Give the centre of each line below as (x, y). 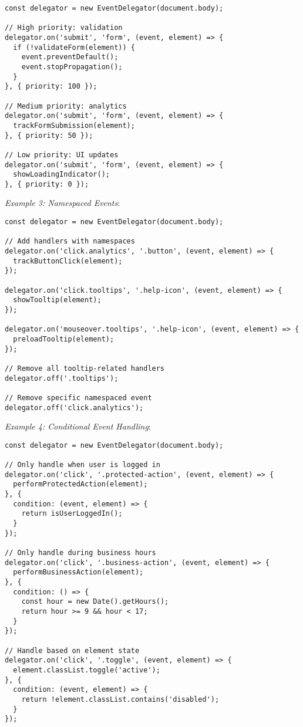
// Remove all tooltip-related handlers (85, 368)
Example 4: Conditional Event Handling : (78, 426)
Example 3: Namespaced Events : (63, 203)
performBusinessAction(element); (78, 572)
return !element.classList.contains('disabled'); (120, 699)
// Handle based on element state (72, 650)
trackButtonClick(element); (68, 261)
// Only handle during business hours (80, 553)
